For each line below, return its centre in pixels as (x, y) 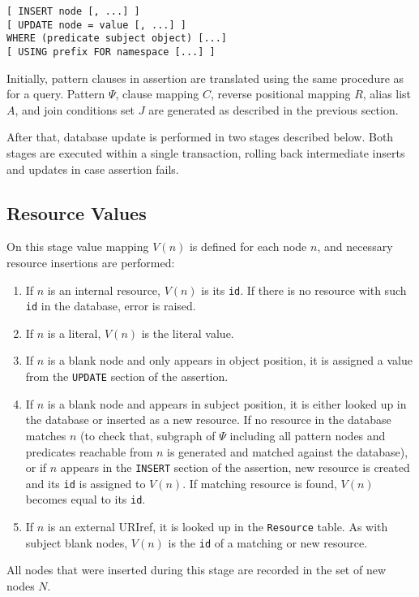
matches (46, 435)
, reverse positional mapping (280, 94)
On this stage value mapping (78, 247)
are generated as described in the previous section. (274, 109)
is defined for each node (248, 247)
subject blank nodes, (77, 542)
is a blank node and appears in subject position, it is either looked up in (227, 403)
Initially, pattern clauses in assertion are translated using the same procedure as (205, 78)
